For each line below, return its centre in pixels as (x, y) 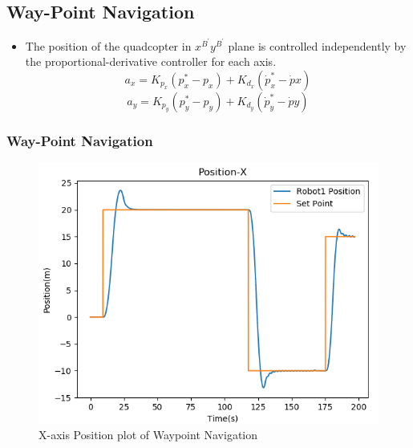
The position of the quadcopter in (108, 45)
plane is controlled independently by (317, 45)
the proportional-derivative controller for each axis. (151, 61)
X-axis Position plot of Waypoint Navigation (148, 435)
